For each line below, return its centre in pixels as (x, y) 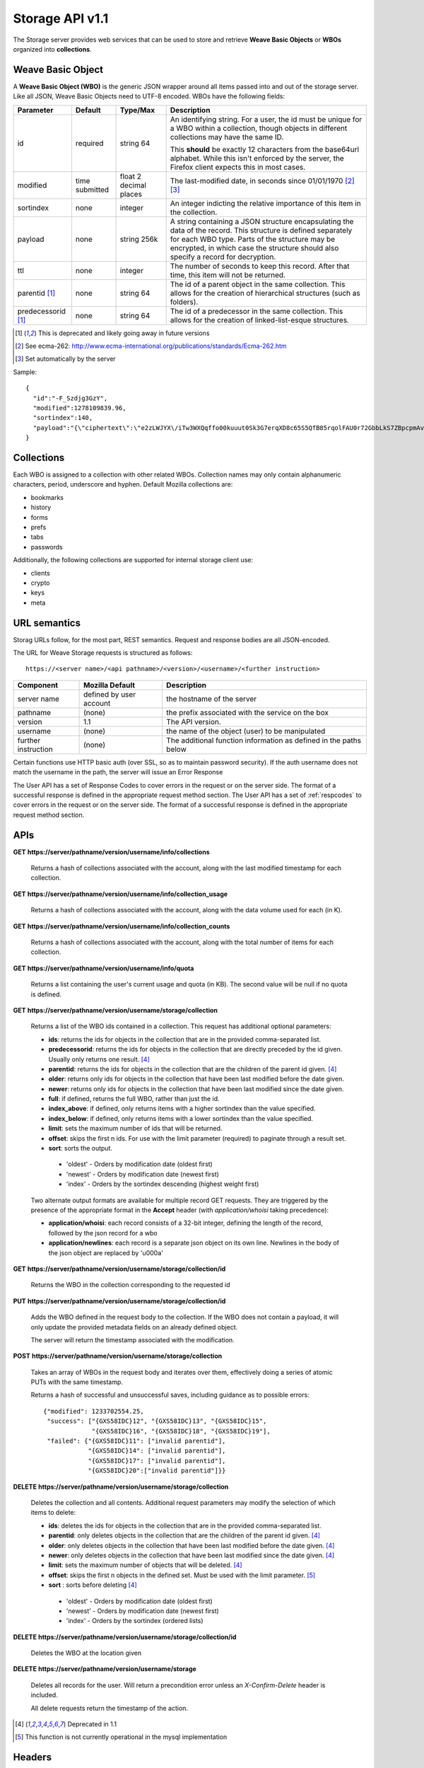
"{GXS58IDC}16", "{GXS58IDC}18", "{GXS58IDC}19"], (181, 1431)
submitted (92, 190)
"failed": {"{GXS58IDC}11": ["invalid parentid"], (136, 1441)
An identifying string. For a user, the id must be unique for (266, 119)
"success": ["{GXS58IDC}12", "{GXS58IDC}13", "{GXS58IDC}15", (157, 1421)
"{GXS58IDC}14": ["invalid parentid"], (157, 1451)
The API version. (194, 721)
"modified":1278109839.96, (79, 408)
